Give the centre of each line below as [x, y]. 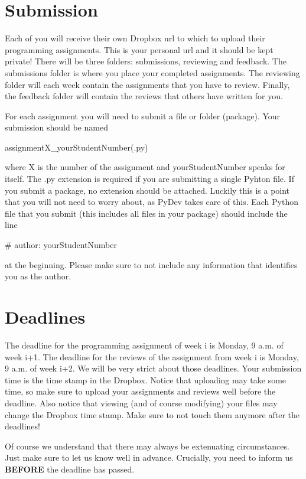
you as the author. [38, 276]
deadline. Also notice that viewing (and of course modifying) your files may [141, 403]
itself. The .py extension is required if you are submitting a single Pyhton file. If [149, 179]
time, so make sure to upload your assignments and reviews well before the [140, 391]
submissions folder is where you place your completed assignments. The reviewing [152, 72]
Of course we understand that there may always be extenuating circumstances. [147, 446]
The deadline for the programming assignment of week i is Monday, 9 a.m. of [144, 345]
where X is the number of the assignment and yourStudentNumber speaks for [145, 167]
